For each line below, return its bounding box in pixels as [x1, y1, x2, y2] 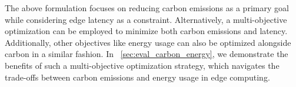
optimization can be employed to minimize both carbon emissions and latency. [5, 25, 288, 37]
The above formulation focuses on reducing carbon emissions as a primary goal [5, 2, 289, 14]
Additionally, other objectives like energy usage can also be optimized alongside [5, 36, 291, 48]
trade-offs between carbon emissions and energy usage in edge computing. [5, 71, 270, 83]
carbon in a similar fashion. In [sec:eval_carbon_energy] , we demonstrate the [5, 48, 288, 60]
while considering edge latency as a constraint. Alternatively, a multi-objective [5, 13, 287, 25]
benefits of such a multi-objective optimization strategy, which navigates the [5, 59, 280, 71]
